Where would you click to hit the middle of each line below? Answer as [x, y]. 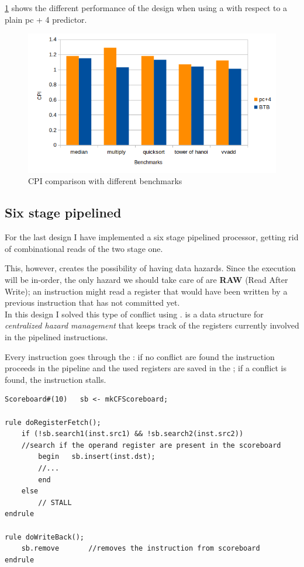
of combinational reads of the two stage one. [84, 248]
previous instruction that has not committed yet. [92, 302]
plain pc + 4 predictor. [46, 19]
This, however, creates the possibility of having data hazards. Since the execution [150, 268]
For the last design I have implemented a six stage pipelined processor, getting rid [152, 237]
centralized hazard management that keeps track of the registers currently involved [152, 325]
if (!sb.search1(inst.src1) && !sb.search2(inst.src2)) [132, 434]
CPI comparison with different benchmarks [105, 181]
